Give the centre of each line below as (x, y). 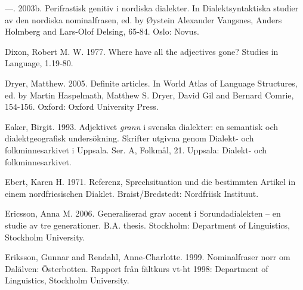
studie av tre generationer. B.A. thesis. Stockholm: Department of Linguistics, (147, 225)
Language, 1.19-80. (39, 63)
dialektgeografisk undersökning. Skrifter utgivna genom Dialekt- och (129, 138)
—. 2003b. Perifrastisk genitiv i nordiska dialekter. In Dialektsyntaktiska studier (152, 8)
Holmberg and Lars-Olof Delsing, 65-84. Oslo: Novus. (102, 31)
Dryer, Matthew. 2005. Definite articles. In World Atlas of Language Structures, (151, 83)
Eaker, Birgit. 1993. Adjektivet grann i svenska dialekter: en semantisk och (142, 126)
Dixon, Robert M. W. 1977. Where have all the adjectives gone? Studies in (142, 51)
